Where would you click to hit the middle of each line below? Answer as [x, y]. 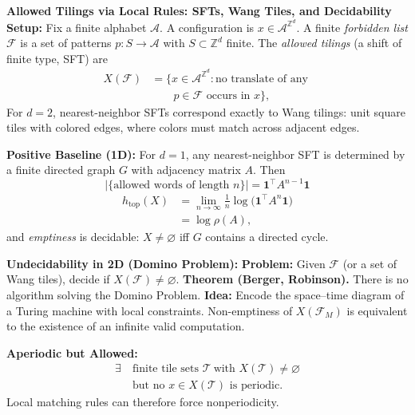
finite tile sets [166, 369]
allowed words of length [172, 186]
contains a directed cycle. [267, 237]
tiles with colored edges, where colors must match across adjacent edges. [183, 127]
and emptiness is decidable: [73, 237]
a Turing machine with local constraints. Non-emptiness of [150, 310]
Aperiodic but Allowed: [72, 352]
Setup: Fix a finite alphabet [77, 27]
